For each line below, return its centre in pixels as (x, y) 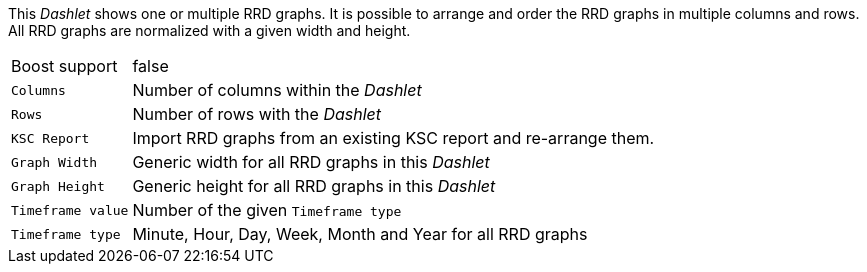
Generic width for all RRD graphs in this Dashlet (311, 162)
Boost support (64, 66)
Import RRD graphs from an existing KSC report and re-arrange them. (393, 138)
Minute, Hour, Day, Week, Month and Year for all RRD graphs (360, 234)
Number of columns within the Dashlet (277, 90)
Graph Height (58, 186)
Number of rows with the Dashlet (256, 114)
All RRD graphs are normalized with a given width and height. (209, 30)
